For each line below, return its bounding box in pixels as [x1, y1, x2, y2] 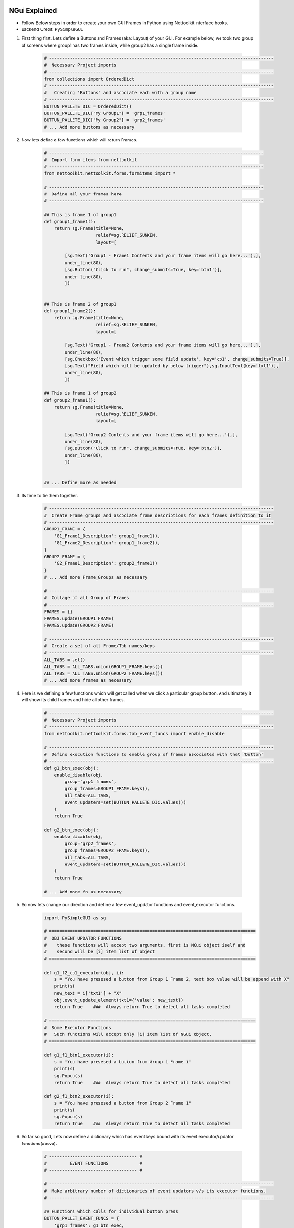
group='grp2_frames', [64, 840, 117, 846]
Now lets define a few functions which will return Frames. [21, 137, 138, 142]
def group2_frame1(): [44, 397, 96, 403]
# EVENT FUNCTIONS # [44, 1160, 142, 1166]
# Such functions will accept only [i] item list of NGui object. [44, 1032, 212, 1037]
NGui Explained [9, 6, 57, 15]
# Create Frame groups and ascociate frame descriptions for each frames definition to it [44, 512, 271, 518]
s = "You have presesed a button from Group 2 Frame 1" [54, 1100, 192, 1106]
